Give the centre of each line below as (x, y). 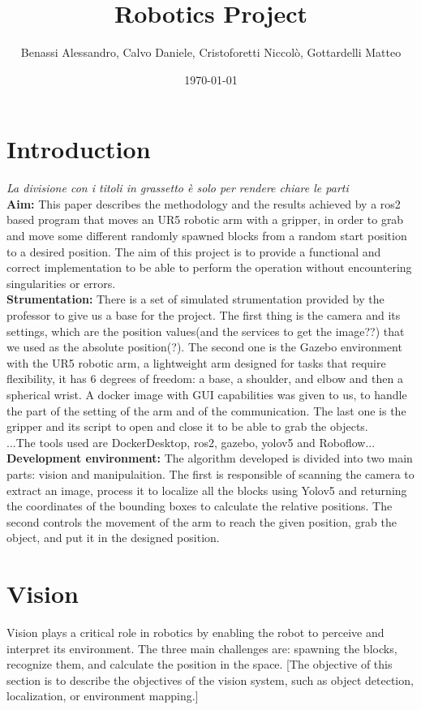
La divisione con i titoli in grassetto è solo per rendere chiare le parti (178, 188)
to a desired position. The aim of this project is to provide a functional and (194, 251)
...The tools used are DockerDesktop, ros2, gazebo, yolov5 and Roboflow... (191, 442)
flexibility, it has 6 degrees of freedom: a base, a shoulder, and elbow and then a (205, 379)
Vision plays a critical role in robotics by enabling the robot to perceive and (195, 633)
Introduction (79, 149)
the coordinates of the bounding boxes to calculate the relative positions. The (200, 506)
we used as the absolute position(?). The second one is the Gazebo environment (204, 347)
